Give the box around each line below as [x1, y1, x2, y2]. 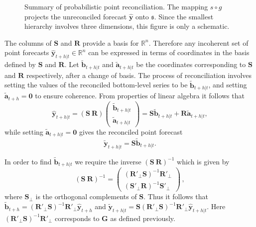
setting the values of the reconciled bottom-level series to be [4, 79, 188, 90]
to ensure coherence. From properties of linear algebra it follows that [35, 90, 245, 101]
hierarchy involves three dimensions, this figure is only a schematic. [24, 21, 230, 31]
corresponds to [55, 213, 100, 223]
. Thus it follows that [143, 191, 208, 202]
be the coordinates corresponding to [136, 59, 246, 70]
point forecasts [4, 47, 49, 58]
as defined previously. [110, 213, 175, 223]
